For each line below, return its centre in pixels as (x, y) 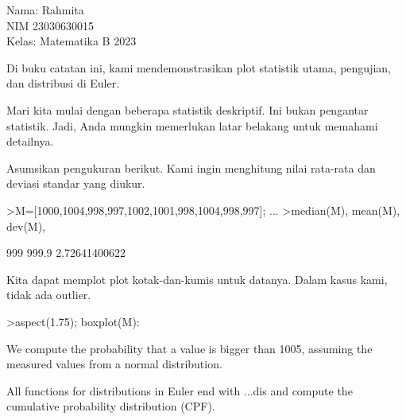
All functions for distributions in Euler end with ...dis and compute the (180, 390)
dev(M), (26, 226)
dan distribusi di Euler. (63, 83)
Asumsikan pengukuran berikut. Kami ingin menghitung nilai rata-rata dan (191, 167)
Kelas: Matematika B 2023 (72, 41)
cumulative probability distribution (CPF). (111, 406)
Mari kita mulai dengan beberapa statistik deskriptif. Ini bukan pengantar (188, 109)
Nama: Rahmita (45, 10)
